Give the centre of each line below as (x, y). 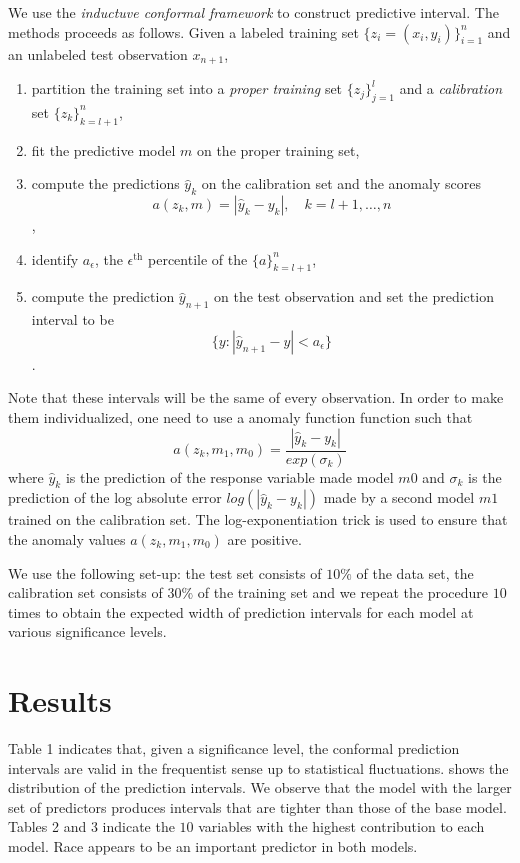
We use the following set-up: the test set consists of (165, 572)
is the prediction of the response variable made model (229, 476)
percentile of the (198, 258)
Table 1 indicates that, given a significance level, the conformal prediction (234, 748)
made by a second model (399, 497)
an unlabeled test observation (98, 53)
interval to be (72, 319)
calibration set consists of (85, 592)
